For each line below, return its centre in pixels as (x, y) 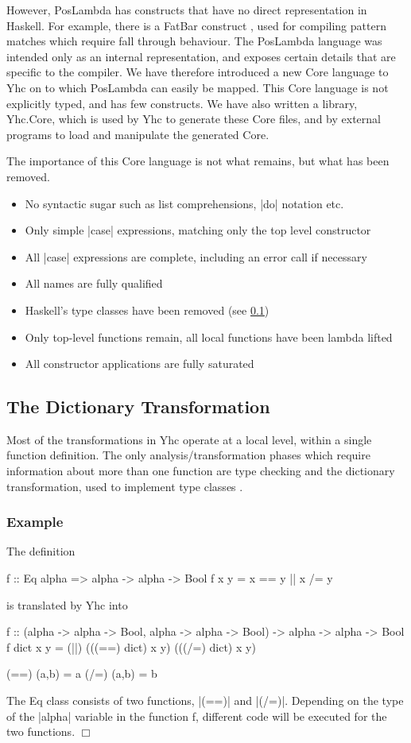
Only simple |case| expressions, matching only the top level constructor (198, 230)
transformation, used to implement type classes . (125, 486)
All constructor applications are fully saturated (140, 364)
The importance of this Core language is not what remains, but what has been (198, 161)
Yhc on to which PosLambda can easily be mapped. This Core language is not (198, 87)
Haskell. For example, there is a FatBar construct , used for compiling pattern (196, 25)
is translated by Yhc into (67, 604)
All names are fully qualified (94, 283)
